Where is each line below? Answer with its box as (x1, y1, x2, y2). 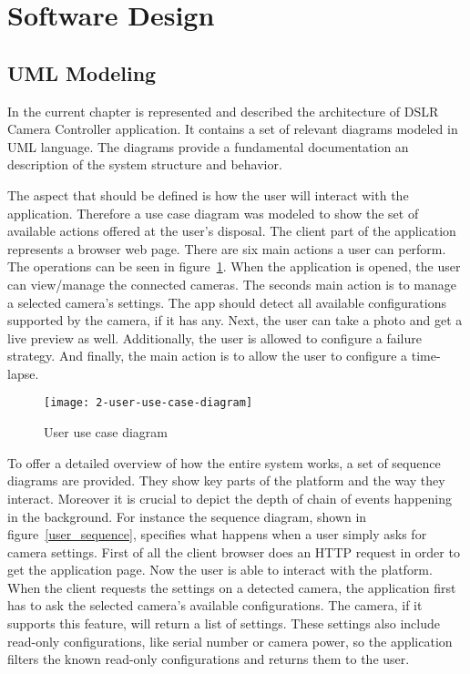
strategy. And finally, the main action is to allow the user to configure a (7, 346, 408, 365)
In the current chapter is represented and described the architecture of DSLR (7, 101, 439, 120)
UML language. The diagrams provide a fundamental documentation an (7, 137, 409, 156)
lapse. (7, 363, 39, 383)
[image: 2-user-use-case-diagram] (44, 396, 253, 410)
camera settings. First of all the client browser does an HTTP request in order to (7, 542, 460, 561)
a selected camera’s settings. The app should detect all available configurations (7, 292, 446, 311)
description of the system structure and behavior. (7, 155, 282, 174)
